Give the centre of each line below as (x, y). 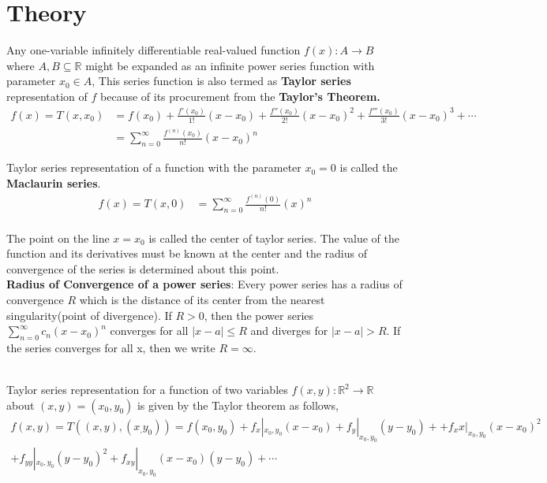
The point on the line (58, 238)
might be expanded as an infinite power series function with (230, 65)
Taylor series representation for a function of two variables (147, 390)
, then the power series (259, 315)
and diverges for (289, 331)
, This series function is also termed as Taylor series (221, 81)
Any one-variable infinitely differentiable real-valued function (154, 50)
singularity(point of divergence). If (89, 315)
